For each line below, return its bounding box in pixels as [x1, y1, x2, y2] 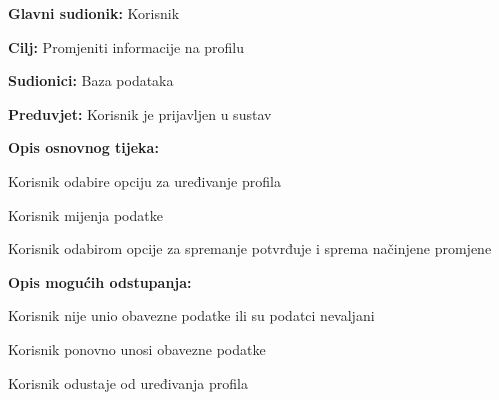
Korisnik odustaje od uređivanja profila [8, 372, 248, 393]
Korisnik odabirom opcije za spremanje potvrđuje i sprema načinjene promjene [8, 238, 492, 259]
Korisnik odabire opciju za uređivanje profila [8, 170, 281, 191]
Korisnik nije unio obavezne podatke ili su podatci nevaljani [8, 305, 375, 326]
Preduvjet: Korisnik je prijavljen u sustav [8, 103, 272, 124]
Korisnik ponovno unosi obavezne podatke [8, 338, 266, 359]
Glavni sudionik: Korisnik [8, 3, 180, 23]
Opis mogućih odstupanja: [8, 271, 192, 292]
